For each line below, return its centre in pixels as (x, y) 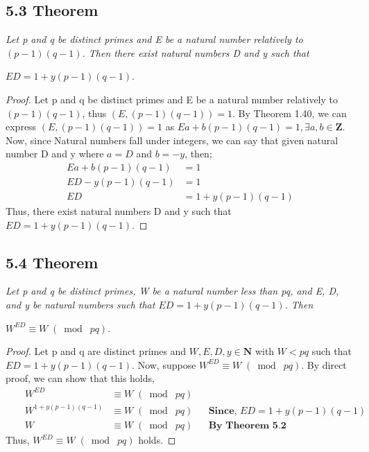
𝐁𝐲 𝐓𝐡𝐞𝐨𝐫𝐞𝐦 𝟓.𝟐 (247, 426)
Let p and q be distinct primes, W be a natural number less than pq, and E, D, (172, 291)
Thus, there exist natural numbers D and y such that (119, 211)
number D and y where (55, 154)
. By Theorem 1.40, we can (290, 113)
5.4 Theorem (52, 262)
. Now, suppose (164, 364)
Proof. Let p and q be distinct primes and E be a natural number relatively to (172, 99)
